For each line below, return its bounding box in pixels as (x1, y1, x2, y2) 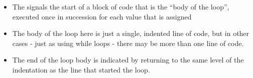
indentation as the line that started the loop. (12, 64, 150, 74)
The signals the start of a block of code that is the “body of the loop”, (12, 1, 229, 11)
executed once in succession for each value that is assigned (12, 11, 192, 21)
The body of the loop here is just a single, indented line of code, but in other (12, 28, 249, 38)
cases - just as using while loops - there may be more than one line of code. (12, 37, 244, 48)
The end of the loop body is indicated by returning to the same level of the (12, 54, 244, 65)
